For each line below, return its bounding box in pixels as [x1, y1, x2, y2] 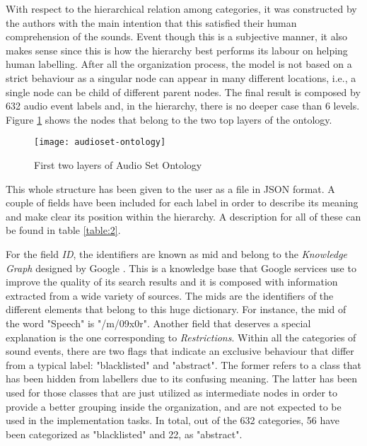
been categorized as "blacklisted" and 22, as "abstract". [6, 426, 243, 441]
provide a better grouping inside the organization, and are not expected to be [6, 399, 342, 413]
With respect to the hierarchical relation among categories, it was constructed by [6, 1, 357, 16]
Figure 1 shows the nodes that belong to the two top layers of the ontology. [6, 112, 332, 127]
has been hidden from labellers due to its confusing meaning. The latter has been [6, 371, 358, 386]
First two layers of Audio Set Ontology [34, 158, 202, 172]
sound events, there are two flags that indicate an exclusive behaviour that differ [6, 344, 354, 358]
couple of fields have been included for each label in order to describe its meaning [6, 195, 359, 210]
